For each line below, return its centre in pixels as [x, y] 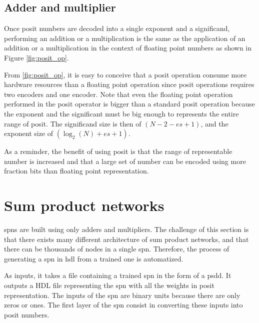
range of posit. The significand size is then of [73, 123]
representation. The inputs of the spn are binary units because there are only [122, 295]
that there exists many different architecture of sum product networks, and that [126, 239]
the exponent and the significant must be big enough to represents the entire [121, 113]
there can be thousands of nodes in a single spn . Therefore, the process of [117, 249]
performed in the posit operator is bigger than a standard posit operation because [129, 104]
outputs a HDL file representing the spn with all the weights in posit [109, 285]
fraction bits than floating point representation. [76, 171]
